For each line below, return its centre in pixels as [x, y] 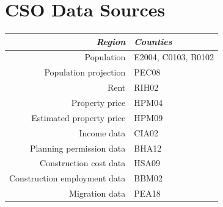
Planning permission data [78, 148]
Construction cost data [83, 163]
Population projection [85, 72]
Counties [153, 41]
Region [111, 41]
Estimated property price [79, 117]
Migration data [97, 193]
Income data [102, 132]
